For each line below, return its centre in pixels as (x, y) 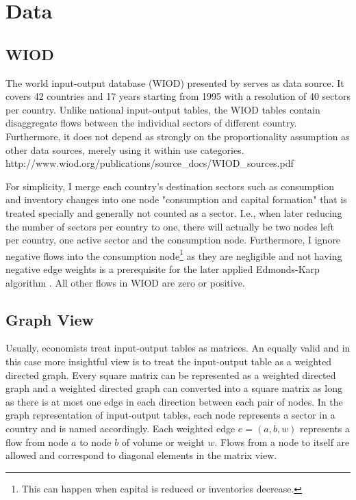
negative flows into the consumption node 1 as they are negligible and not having (174, 254)
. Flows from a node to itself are (282, 442)
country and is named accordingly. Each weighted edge (120, 428)
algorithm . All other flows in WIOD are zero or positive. (125, 282)
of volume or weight (163, 442)
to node (96, 442)
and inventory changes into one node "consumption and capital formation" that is (176, 199)
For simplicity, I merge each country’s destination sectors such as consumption (170, 186)
